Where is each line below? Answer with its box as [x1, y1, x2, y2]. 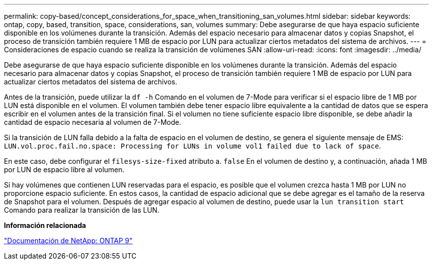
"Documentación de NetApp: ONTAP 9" [4, 236, 133, 245]
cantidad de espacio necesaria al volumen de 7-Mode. [4, 118, 181, 126]
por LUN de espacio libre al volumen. [4, 165, 125, 174]
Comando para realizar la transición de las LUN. [4, 206, 160, 214]
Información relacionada [4, 221, 86, 229]
